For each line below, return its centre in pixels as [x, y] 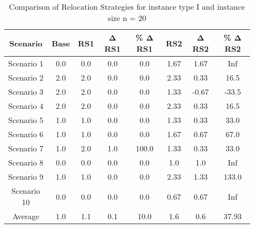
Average [26, 216]
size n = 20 [127, 18]
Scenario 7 [26, 148]
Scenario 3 [26, 92]
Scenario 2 [26, 77]
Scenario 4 [26, 106]
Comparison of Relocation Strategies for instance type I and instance [127, 7]
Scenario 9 [26, 176]
